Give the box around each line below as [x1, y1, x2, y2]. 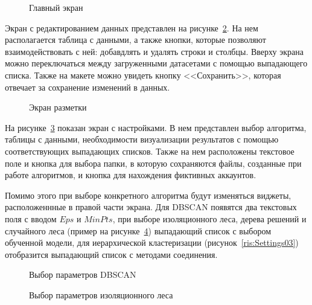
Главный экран [29, 1, 83, 13]
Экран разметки [29, 101, 87, 114]
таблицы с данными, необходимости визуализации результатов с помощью [5, 133, 279, 146]
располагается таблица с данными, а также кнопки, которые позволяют [5, 33, 266, 46]
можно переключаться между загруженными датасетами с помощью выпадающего [5, 57, 308, 69]
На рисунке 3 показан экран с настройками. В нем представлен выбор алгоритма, [5, 121, 307, 133]
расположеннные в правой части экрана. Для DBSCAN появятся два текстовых [5, 201, 297, 213]
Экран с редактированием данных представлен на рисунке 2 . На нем [5, 21, 258, 34]
